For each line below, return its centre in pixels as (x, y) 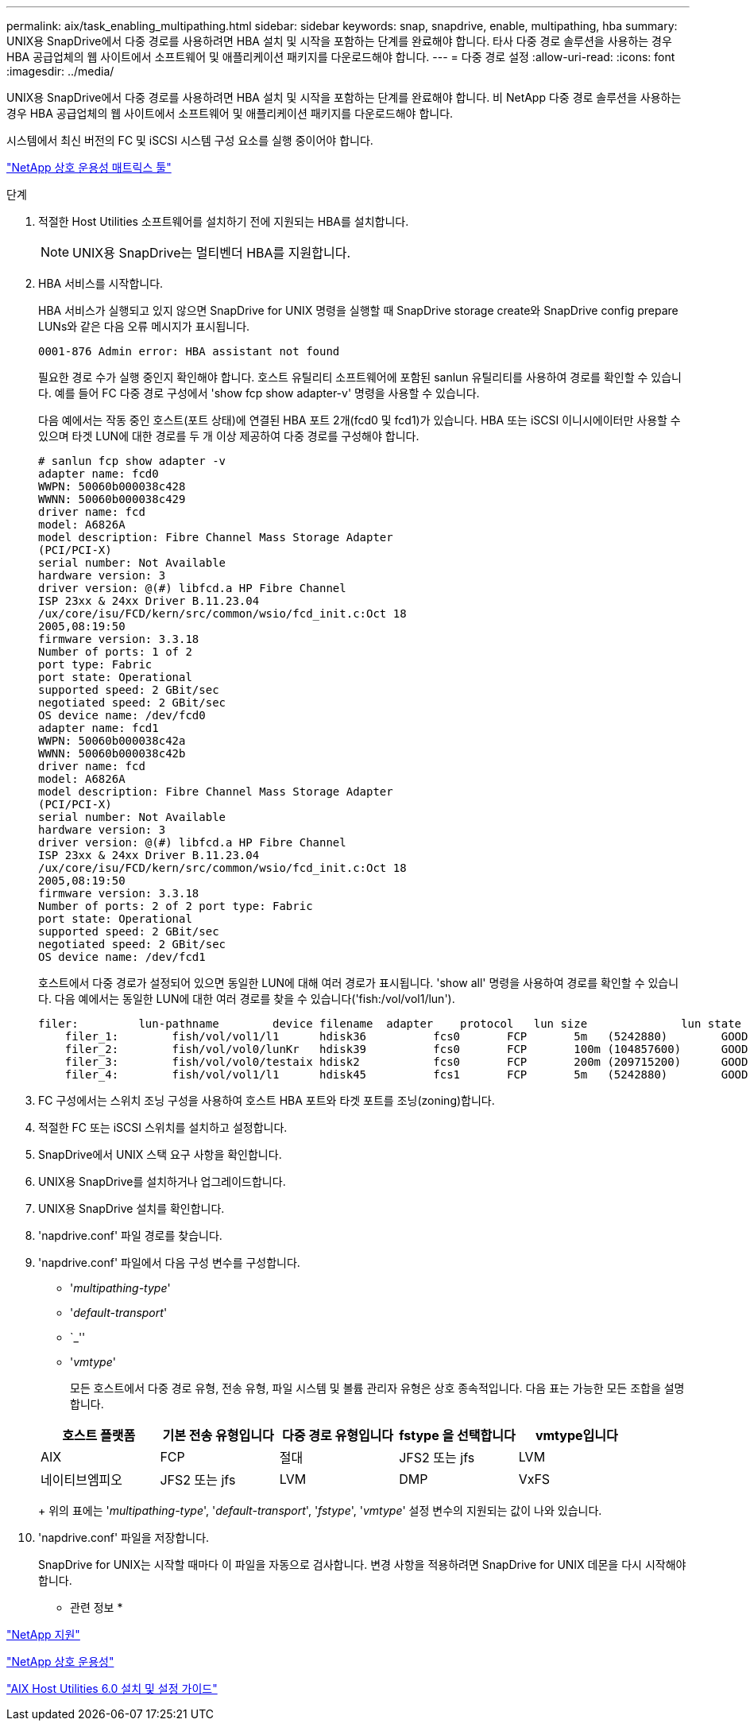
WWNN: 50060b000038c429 (112, 499)
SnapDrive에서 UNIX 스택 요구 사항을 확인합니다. (160, 1154)
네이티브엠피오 (82, 1480)
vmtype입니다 (576, 1435)
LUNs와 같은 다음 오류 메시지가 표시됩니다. (144, 326)
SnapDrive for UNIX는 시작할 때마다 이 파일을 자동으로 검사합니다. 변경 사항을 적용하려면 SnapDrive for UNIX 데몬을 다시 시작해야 (362, 1564)
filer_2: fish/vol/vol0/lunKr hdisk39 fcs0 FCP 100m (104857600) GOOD (406, 1049)
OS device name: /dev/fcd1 (122, 957)
